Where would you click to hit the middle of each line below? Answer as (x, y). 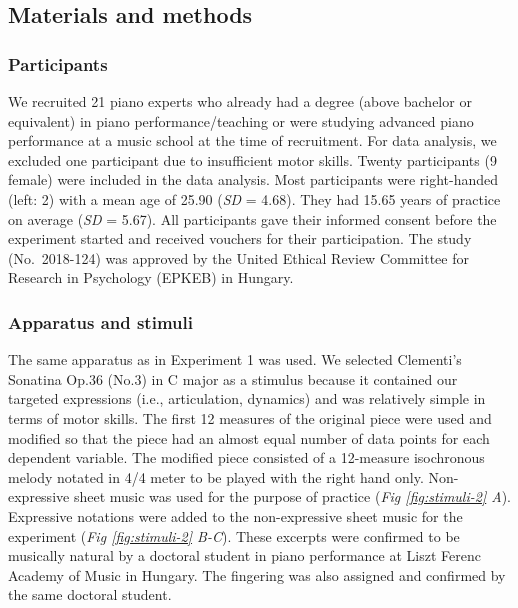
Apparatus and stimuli (100, 321)
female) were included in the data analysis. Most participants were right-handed (253, 179)
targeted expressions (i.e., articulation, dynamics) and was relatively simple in (247, 398)
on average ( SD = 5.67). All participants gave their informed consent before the (252, 218)
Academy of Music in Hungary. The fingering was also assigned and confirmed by (257, 574)
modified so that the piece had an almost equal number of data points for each (249, 437)
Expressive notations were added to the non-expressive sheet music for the (235, 515)
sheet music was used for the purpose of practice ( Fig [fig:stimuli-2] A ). (292, 496)
